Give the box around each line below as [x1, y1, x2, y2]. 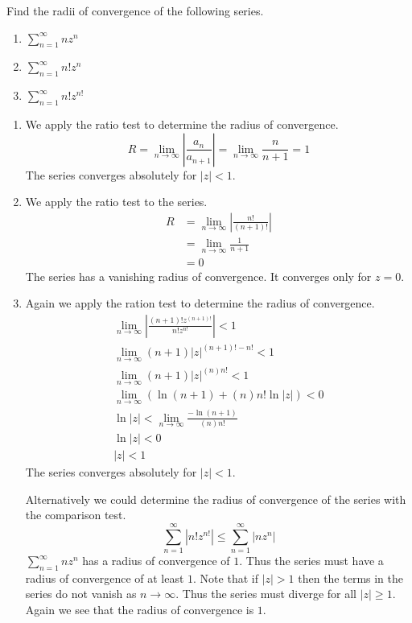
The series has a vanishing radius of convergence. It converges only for [25, 267, 372, 284]
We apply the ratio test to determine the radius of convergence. [25, 115, 339, 132]
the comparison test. [25, 506, 126, 523]
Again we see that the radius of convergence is [25, 601, 254, 618]
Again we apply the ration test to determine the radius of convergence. [25, 295, 375, 311]
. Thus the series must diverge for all [175, 585, 357, 602]
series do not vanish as [25, 585, 137, 602]
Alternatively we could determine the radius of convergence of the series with [25, 490, 406, 507]
